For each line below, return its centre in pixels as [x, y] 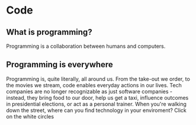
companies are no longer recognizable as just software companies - [89, 91]
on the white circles [30, 116]
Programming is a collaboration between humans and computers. [86, 46]
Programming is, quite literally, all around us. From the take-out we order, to [98, 79]
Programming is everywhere [60, 65]
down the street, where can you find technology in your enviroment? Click [96, 110]
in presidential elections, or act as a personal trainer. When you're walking [96, 104]
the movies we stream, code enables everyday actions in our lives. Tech [94, 85]
